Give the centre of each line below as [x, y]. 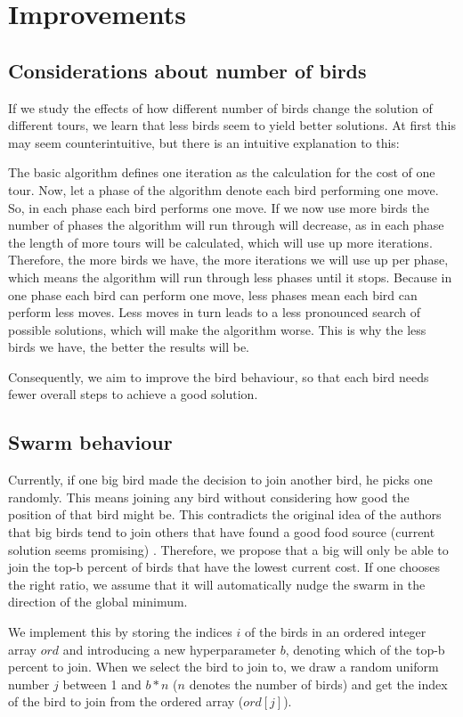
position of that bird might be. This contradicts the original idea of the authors [225, 514]
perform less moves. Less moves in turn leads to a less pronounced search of [215, 312]
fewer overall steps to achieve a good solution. [133, 394]
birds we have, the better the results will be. [129, 347]
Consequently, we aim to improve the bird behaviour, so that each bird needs [219, 376]
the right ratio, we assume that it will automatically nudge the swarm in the [217, 584]
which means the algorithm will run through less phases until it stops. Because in [230, 277]
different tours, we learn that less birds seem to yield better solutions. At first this [232, 125]
